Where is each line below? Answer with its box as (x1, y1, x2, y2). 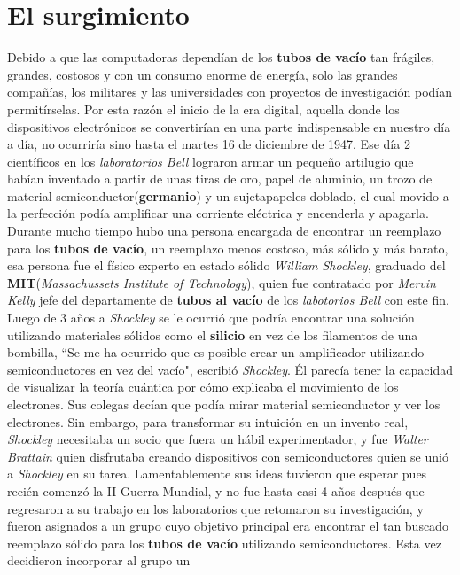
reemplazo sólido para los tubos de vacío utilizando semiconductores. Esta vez (7, 533, 441, 552)
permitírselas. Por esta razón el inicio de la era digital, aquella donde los (7, 99, 400, 118)
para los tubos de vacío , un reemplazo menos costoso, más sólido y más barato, (7, 238, 448, 257)
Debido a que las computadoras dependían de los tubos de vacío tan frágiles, (7, 48, 435, 66)
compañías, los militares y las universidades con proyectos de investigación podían (7, 82, 452, 101)
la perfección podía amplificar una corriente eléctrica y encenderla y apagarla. (7, 204, 429, 222)
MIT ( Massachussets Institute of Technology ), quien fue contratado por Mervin (7, 273, 436, 291)
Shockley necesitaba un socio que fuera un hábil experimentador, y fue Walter (7, 430, 428, 448)
